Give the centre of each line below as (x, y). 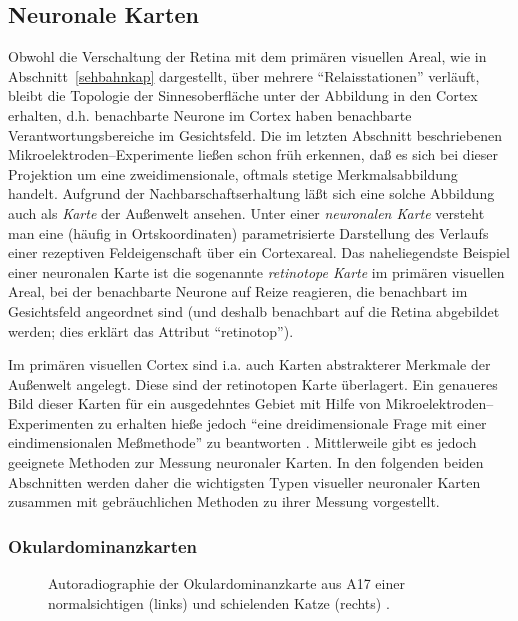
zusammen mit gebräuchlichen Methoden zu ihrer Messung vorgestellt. (224, 501)
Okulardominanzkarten (103, 545)
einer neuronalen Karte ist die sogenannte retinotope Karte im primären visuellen (256, 271)
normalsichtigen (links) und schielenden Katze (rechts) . (219, 602)
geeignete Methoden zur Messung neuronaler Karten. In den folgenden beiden (246, 462)
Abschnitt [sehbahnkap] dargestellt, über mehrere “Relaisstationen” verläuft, (244, 75)
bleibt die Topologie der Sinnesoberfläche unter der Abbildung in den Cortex (243, 95)
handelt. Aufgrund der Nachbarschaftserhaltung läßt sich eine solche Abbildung (251, 193)
